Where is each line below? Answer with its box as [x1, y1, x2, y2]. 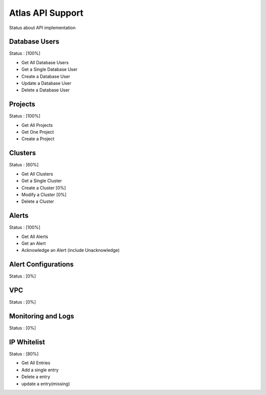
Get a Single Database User [21, 67, 78, 73]
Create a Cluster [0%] [21, 185, 66, 191]
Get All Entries [21, 360, 51, 366]
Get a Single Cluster [21, 178, 62, 184]
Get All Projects [21, 122, 53, 128]
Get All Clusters [21, 171, 54, 177]
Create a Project [21, 136, 55, 142]
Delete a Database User [21, 87, 70, 93]
